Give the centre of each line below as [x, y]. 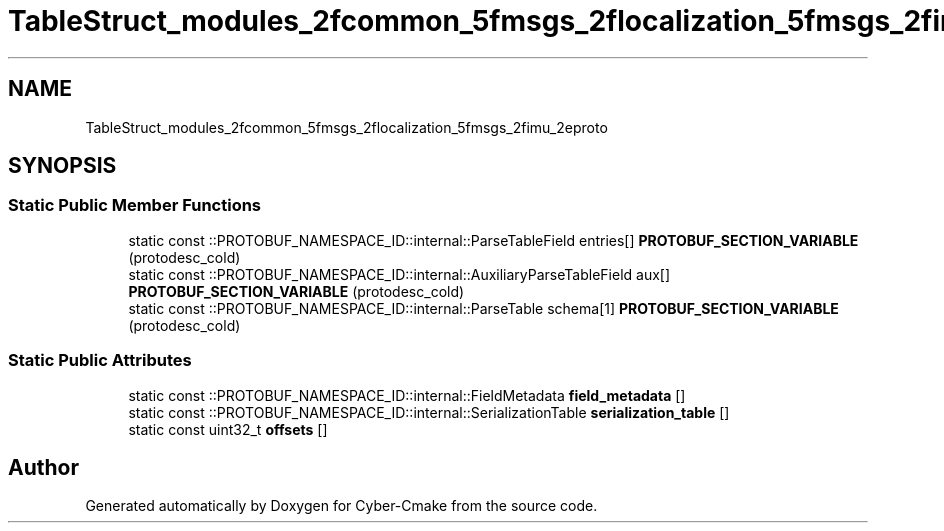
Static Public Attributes [100, 360]
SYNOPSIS [62, 166]
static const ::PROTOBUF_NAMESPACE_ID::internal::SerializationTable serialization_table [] [429, 412]
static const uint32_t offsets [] [228, 429]
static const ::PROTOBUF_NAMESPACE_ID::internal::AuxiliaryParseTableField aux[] [399, 274]
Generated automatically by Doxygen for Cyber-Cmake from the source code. [341, 506]
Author [43, 467]
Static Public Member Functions [135, 205]
